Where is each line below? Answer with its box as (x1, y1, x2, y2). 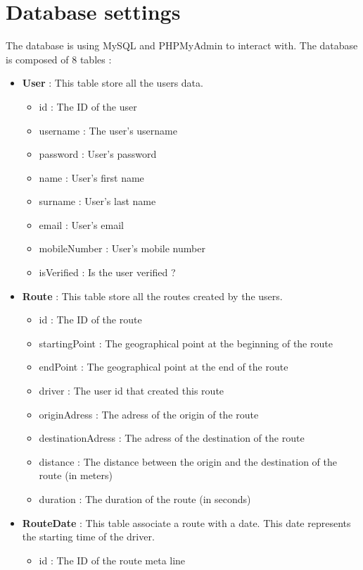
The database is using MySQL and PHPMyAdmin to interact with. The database (6, 38, 358, 53)
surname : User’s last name (39, 194, 156, 209)
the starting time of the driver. (22, 529, 155, 544)
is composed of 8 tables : (6, 51, 112, 66)
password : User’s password (39, 147, 157, 161)
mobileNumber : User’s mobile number (39, 241, 205, 256)
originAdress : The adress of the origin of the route (39, 407, 259, 421)
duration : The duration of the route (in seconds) (39, 492, 251, 506)
